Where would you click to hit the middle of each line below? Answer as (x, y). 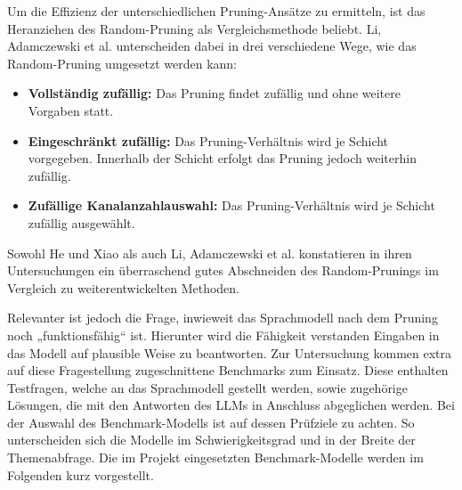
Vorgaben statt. (71, 110)
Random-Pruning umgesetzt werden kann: (122, 63)
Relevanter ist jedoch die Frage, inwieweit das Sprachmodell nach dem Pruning (223, 318)
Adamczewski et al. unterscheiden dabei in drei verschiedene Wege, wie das (212, 46)
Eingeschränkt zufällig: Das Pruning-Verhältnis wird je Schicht (208, 140)
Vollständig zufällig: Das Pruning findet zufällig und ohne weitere (214, 93)
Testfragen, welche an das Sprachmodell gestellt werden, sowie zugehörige (207, 387)
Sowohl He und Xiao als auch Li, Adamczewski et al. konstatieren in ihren (210, 253)
